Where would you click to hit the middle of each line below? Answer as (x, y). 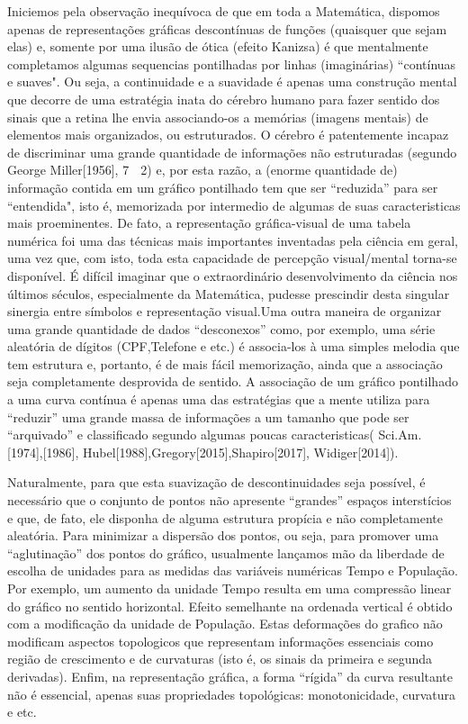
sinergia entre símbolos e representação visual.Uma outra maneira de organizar (225, 311)
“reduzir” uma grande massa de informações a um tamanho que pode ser (208, 416)
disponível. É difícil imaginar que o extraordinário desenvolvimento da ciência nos (233, 275)
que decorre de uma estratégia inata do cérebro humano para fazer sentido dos (224, 99)
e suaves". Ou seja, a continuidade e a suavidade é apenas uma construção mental (232, 81)
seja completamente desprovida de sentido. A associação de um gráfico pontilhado (233, 381)
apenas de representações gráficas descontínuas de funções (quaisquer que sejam (227, 28)
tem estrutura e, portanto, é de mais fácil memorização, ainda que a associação (225, 363)
